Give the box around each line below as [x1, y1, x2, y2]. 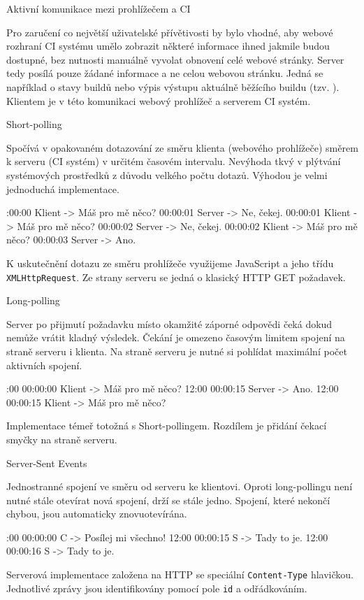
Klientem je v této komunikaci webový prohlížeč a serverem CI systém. [6, 93, 311, 108]
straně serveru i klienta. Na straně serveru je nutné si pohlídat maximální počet [6, 343, 347, 358]
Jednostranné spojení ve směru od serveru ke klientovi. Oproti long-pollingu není [6, 479, 353, 494]
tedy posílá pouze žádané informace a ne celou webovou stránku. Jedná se [6, 66, 323, 80]
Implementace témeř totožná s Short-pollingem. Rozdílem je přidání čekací [6, 418, 327, 433]
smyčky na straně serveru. [6, 431, 117, 446]
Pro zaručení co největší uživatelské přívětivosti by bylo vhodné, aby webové [6, 24, 333, 39]
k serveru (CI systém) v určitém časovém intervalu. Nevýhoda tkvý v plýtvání [6, 154, 341, 169]
